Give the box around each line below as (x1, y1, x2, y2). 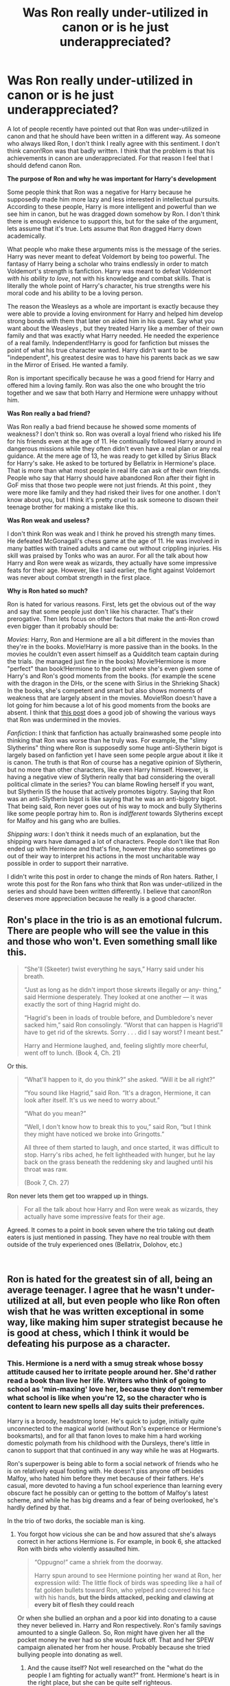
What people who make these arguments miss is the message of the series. (7, 245, 222, 253)
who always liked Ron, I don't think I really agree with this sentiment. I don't (7, 139, 220, 147)
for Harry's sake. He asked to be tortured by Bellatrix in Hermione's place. (7, 459, 216, 467)
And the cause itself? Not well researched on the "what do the (27, 1664, 204, 1672)
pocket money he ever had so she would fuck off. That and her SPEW (16, 1636, 214, 1644)
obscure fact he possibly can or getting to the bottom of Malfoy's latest (7, 1489, 209, 1497)
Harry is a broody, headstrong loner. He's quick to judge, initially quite (7, 1417, 205, 1425)
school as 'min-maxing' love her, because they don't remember (7, 1384, 223, 1394)
